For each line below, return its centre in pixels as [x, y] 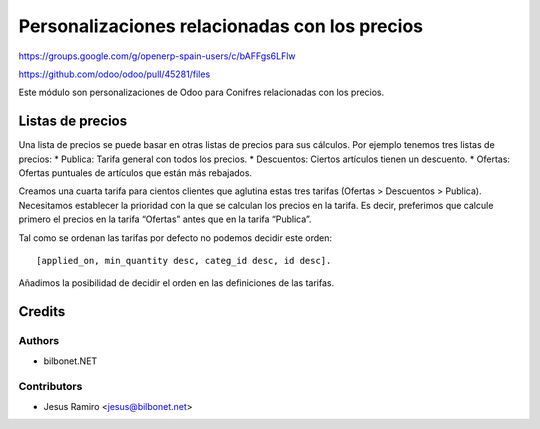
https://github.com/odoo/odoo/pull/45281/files [114, 74]
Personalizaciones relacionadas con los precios [221, 26]
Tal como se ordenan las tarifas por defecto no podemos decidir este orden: [175, 237]
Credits [42, 311]
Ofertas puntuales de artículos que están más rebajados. [135, 173]
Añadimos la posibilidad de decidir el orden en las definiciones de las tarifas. [176, 283]
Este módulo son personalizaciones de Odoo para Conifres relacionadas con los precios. [201, 92]
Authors [39, 341]
